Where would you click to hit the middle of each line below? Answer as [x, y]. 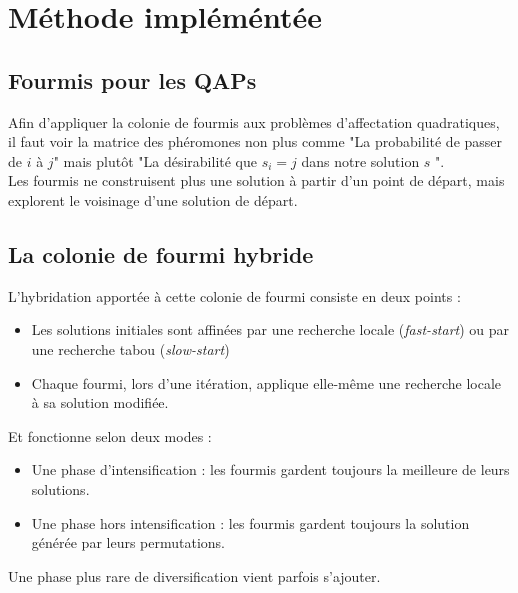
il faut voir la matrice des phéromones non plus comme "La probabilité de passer [255, 141]
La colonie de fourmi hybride [161, 253]
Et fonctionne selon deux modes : [110, 435]
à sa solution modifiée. [100, 402]
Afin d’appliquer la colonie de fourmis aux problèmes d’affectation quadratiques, [254, 121]
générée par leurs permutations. [128, 542]
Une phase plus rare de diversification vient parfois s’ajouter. [194, 575]
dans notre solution [360, 160]
